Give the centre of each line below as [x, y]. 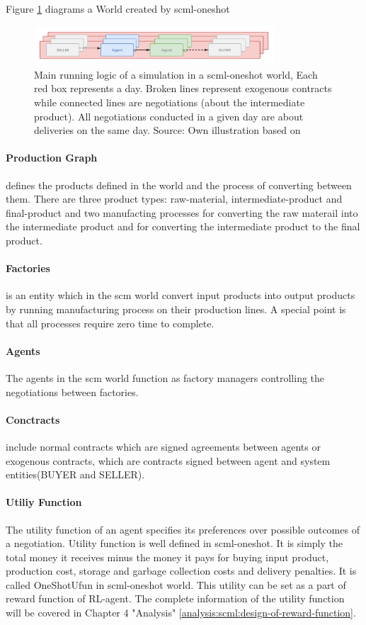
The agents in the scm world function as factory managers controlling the [165, 377]
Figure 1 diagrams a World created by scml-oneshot [118, 9]
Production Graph [52, 158]
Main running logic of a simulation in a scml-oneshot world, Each [176, 74]
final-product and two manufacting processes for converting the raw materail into [182, 212]
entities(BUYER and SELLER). [75, 474]
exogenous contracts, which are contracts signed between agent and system [168, 460]
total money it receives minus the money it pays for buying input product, [167, 557]
